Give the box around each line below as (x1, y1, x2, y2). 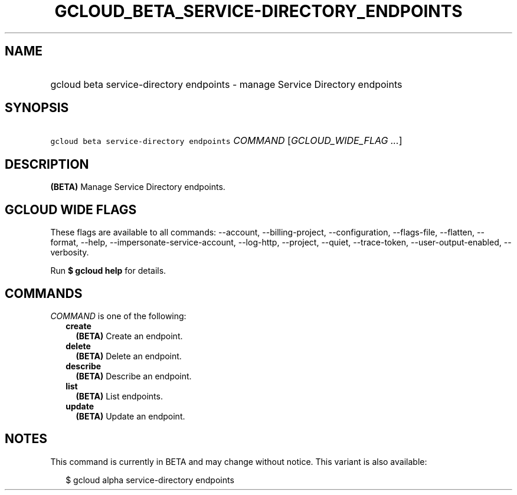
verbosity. (50, 247, 89, 258)
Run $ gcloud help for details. (50, 265, 166, 276)
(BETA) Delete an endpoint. (76, 350, 182, 361)
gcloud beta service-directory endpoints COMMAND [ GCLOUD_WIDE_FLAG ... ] (50, 135, 403, 147)
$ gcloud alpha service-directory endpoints (66, 474, 234, 485)
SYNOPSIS (5, 100, 69, 116)
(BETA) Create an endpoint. (76, 330, 183, 341)
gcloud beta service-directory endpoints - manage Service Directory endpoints (50, 78, 403, 90)
